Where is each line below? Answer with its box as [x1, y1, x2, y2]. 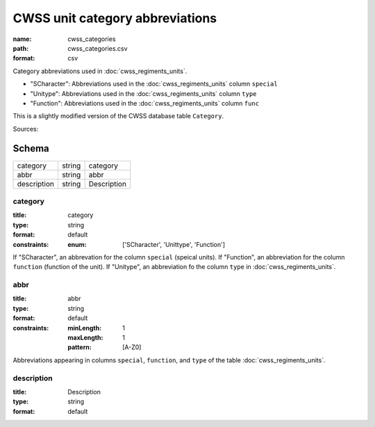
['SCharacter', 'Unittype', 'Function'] [122, 240, 226, 248]
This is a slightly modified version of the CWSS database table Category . [12, 112, 224, 120]
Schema [12, 143, 50, 154]
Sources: [12, 124, 39, 133]
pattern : [67, 343, 92, 351]
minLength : [67, 323, 102, 332]
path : [12, 44, 29, 52]
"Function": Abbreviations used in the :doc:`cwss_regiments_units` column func [30, 99, 260, 107]
